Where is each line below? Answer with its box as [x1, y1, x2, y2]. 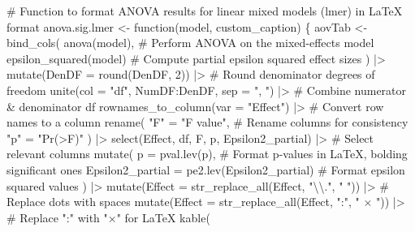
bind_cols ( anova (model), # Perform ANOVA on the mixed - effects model [6, 34, 374, 51]
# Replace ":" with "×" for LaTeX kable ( [6, 208, 210, 226]
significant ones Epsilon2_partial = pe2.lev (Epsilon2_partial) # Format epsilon [6, 161, 405, 178]
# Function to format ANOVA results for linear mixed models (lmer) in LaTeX [6, 2, 403, 19]
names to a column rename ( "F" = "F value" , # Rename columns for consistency [6, 114, 409, 131]
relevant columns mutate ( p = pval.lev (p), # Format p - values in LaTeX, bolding [6, 145, 408, 162]
